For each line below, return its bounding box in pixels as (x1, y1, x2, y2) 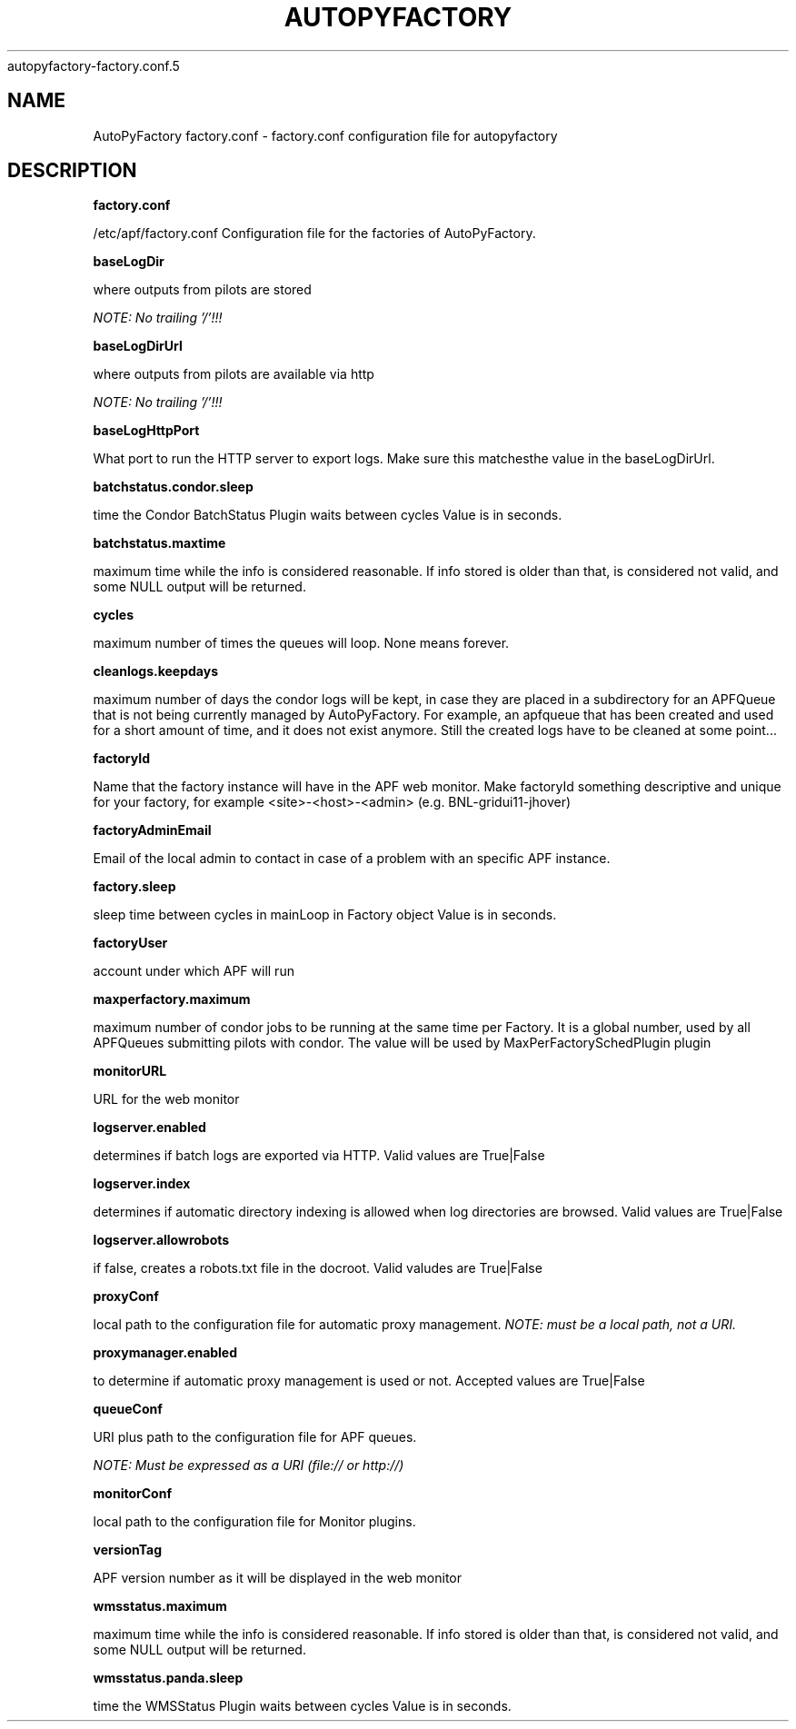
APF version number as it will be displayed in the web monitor (93, 1570, 462, 1586)
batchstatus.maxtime (93, 535, 226, 551)
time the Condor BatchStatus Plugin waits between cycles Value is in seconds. (93, 507, 562, 523)
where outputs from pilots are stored (93, 282, 312, 298)
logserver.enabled (93, 1119, 206, 1136)
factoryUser (93, 935, 168, 951)
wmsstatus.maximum (93, 1598, 227, 1615)
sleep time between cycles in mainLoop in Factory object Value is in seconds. (93, 907, 557, 923)
